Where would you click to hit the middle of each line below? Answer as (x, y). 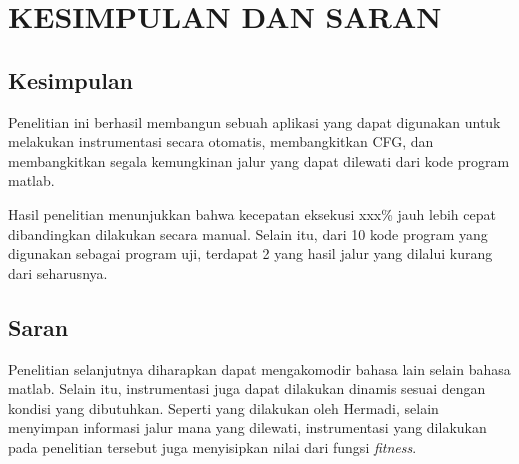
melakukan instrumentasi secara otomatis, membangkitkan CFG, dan (221, 141)
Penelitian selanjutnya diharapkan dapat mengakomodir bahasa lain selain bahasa (259, 368)
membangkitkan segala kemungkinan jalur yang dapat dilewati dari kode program (259, 160)
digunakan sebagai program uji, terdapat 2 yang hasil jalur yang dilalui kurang (250, 253)
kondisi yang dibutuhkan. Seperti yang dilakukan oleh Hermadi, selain (223, 407)
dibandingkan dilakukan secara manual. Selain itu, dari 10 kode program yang (248, 233)
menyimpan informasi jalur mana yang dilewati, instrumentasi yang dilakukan (247, 427)
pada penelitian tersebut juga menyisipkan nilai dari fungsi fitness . (212, 446)
